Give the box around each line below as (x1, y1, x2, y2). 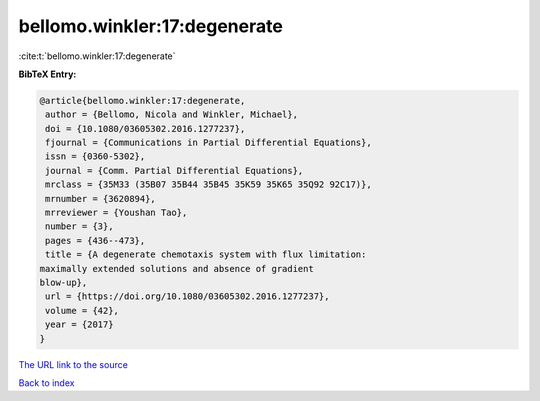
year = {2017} (45, 319, 114, 330)
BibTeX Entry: (18, 68, 77, 80)
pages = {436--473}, (45, 235, 146, 246)
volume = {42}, (45, 305, 120, 316)
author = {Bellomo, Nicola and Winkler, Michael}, (45, 109, 299, 120)
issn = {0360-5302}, (45, 151, 146, 162)
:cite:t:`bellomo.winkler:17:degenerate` (18, 50, 176, 62)
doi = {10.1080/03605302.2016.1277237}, (45, 123, 246, 134)
